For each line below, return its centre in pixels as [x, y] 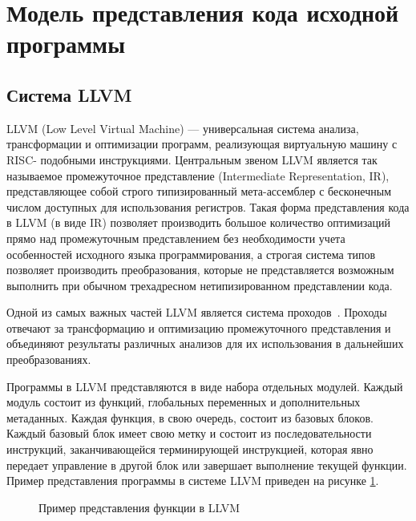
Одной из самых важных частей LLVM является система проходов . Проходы [197, 312]
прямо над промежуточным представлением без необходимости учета [176, 238]
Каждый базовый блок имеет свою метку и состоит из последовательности [189, 433]
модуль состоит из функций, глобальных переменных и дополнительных [184, 402]
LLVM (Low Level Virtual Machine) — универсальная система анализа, [183, 128]
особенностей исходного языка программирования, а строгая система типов [191, 254]
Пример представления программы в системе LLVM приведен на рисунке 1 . [193, 481]
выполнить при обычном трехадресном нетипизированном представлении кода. [200, 285]
